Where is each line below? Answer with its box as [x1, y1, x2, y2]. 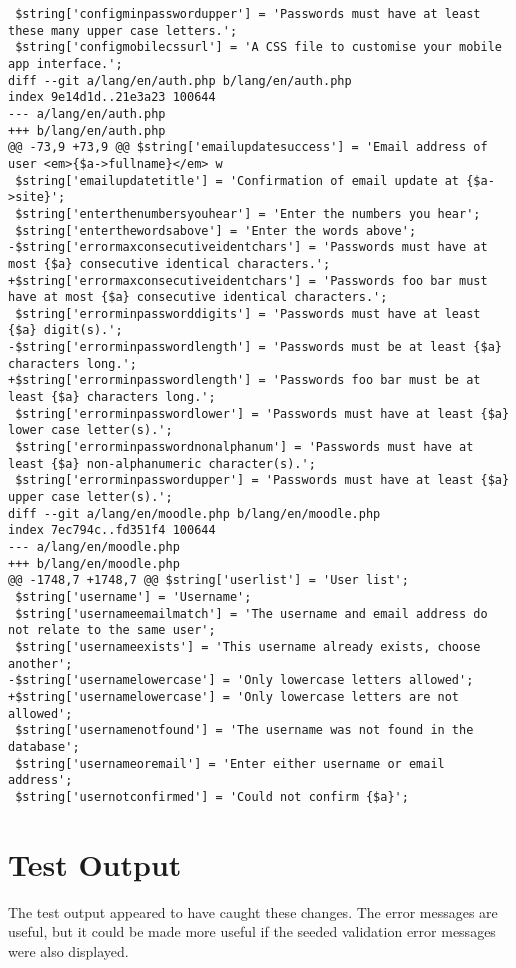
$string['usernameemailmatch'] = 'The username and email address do [15, 606, 488, 621]
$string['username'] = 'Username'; [15, 589, 252, 604]
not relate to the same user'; [8, 623, 216, 638]
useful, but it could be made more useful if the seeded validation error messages [8, 921, 496, 942]
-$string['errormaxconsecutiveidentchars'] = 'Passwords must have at [8, 240, 488, 255]
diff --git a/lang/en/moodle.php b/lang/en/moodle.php [8, 506, 381, 521]
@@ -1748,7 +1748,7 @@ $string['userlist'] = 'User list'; [8, 573, 409, 588]
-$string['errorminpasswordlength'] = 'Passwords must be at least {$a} [8, 340, 502, 355]
